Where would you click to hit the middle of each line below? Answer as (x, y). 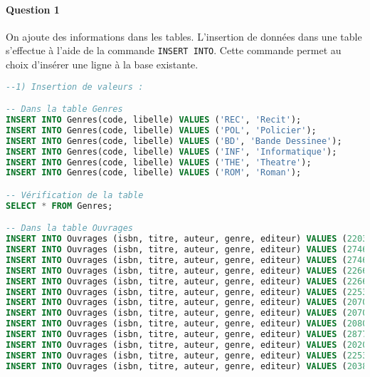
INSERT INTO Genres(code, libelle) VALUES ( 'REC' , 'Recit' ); (154, 120)
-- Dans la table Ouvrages (69, 228)
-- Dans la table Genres (64, 109)
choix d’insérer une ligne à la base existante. (102, 64)
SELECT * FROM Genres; (59, 206)
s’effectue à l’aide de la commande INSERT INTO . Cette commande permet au (174, 50)
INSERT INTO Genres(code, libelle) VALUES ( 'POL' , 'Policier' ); (161, 130)
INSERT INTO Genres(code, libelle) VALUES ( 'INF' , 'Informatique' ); (171, 151)
